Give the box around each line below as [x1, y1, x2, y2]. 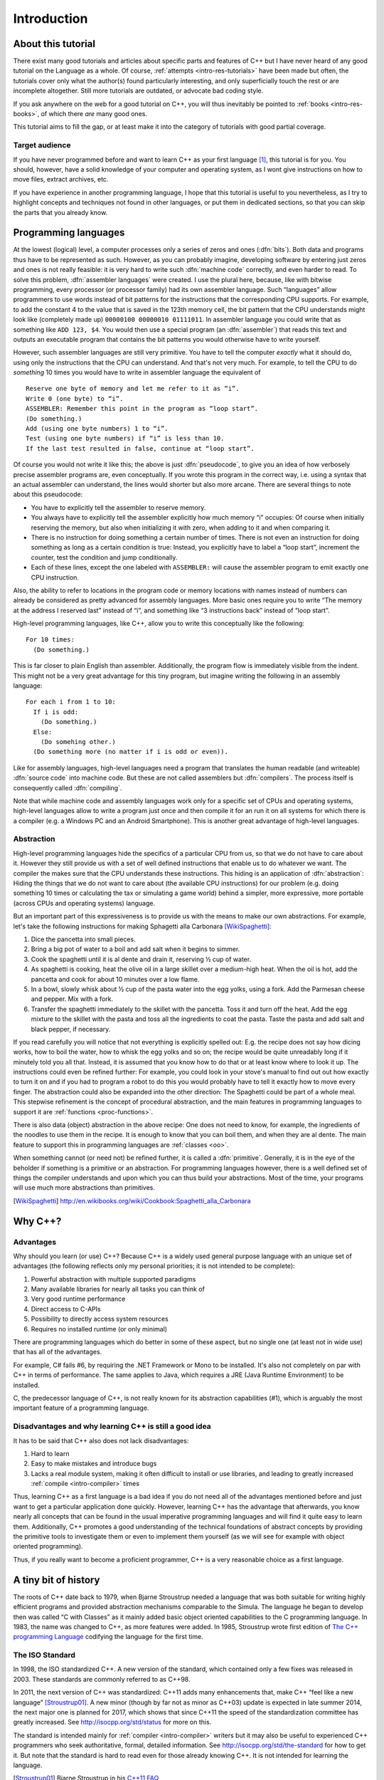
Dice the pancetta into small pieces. [31, 935, 136, 943]
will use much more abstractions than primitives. [13, 1183, 156, 1192]
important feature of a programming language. [13, 1403, 149, 1413]
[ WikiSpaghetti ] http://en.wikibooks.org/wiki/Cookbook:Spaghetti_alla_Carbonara [13, 1196, 252, 1205]
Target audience [13, 140, 71, 150]
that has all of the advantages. [13, 1348, 102, 1356]
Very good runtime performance [31, 1294, 126, 1303]
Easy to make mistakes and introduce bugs [31, 1460, 157, 1468]
